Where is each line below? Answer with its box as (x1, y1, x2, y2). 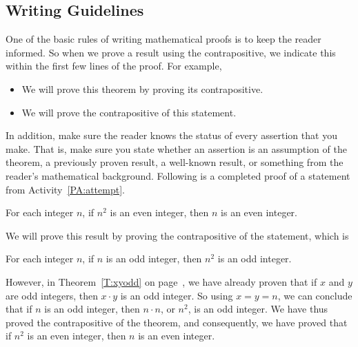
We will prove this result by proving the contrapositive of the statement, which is (6, 228, 349, 242)
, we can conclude (277, 288, 352, 302)
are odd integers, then (6, 288, 98, 302)
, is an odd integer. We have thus (188, 302, 328, 316)
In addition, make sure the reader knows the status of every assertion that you (6, 128, 337, 143)
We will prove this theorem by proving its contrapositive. (21, 81, 263, 96)
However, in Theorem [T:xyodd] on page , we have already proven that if (6, 274, 317, 288)
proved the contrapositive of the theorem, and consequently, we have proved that (6, 315, 348, 329)
